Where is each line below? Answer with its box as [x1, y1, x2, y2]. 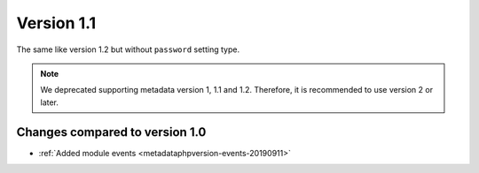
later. [40, 97, 59, 108]
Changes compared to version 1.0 [16, 124, 207, 139]
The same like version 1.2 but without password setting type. [16, 44, 239, 55]
